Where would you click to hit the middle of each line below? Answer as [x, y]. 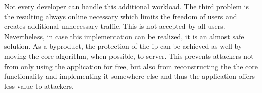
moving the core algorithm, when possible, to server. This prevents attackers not [129, 56]
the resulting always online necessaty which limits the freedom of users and [121, 16]
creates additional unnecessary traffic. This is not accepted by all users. [115, 26]
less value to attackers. [39, 86]
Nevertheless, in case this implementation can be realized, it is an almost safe [124, 36]
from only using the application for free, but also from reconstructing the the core [131, 66]
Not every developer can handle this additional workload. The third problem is [126, 6]
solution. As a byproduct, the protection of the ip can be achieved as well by [123, 46]
